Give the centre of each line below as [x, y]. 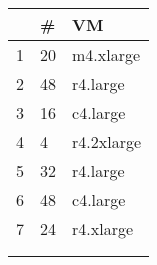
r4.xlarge [103, 228]
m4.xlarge [106, 54]
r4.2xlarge [107, 141]
